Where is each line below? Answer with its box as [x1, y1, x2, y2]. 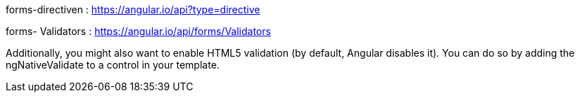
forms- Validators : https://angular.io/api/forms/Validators [6, 25, 271, 37]
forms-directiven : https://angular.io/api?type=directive [6, 3, 260, 15]
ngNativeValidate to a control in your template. [6, 59, 220, 71]
